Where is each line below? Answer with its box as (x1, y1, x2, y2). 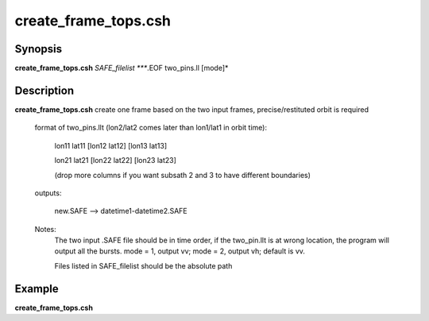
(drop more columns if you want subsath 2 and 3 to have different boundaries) (54, 170, 311, 180)
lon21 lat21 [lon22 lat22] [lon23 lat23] (54, 156, 176, 165)
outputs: (34, 188, 62, 198)
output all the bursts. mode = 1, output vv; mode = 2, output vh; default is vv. (54, 246, 306, 256)
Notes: (34, 224, 56, 234)
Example (14, 282, 59, 296)
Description (14, 83, 75, 97)
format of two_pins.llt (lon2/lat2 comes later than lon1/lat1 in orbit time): (34, 123, 268, 133)
